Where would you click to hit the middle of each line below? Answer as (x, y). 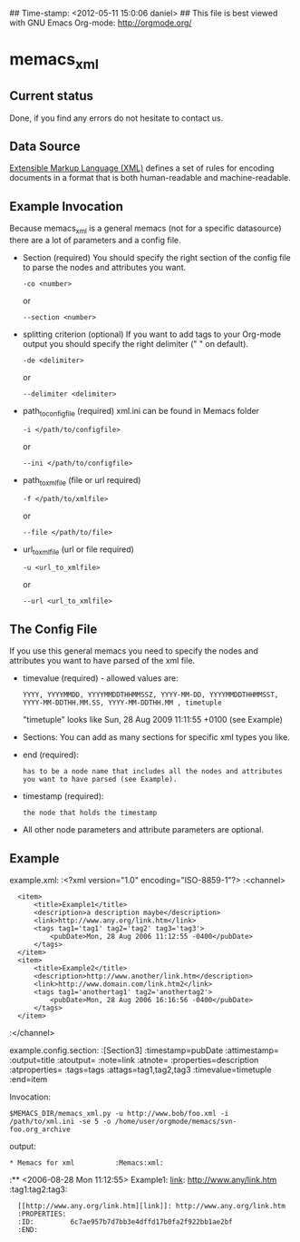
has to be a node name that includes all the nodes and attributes (152, 772)
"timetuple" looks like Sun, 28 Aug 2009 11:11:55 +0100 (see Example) (153, 720)
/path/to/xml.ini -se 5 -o (60, 1122)
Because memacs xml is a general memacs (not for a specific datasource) (146, 229)
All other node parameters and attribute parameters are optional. (143, 830)
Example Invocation (67, 207)
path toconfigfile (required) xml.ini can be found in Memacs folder (141, 412)
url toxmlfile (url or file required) (78, 550)
